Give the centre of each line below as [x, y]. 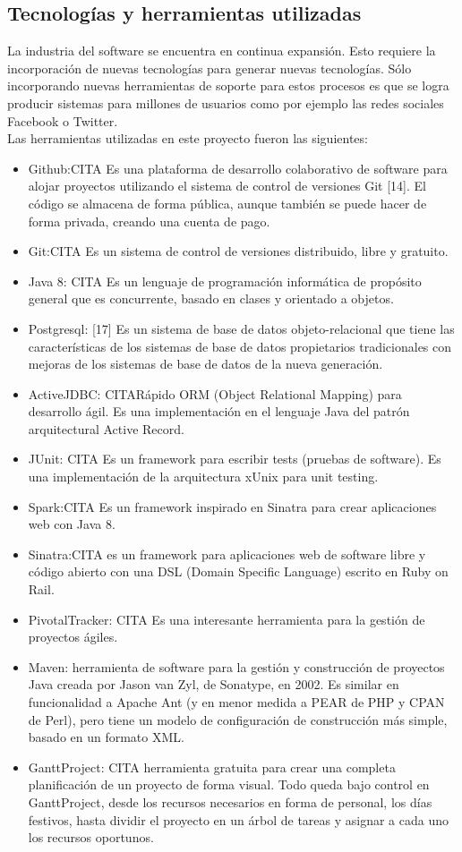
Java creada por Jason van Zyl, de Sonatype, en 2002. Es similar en [214, 684]
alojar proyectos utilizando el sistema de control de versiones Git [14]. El [227, 186]
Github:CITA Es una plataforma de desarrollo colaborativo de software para [238, 168]
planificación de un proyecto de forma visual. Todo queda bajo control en [229, 784]
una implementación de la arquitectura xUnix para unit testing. [203, 477]
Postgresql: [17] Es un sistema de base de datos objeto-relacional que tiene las [241, 328]
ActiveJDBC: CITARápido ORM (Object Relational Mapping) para [215, 393]
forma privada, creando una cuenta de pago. [149, 221]
